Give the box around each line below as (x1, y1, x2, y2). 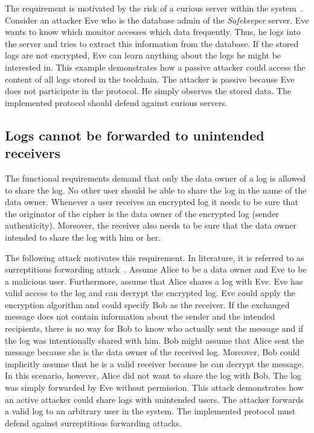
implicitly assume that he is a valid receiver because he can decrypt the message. (5, 357, 304, 370)
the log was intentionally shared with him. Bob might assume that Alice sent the (5, 333, 304, 346)
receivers (5, 144, 61, 162)
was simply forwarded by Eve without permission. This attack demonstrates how (5, 381, 304, 394)
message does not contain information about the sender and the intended (5, 310, 275, 323)
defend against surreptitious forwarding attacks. (5, 416, 182, 429)
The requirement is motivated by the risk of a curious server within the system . (5, 2, 303, 14)
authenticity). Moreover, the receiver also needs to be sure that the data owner (5, 219, 297, 232)
